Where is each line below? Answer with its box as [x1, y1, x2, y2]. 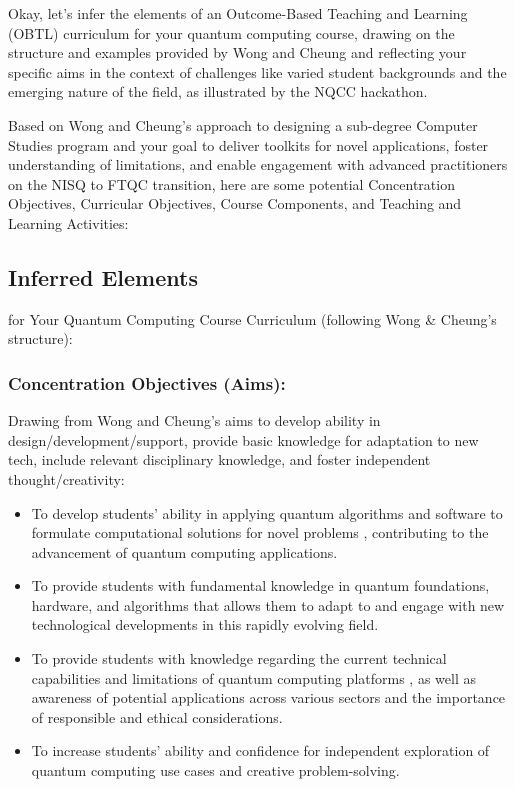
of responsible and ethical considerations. [31, 706, 283, 727]
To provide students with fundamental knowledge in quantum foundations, [31, 575, 490, 596]
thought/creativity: [8, 468, 125, 489]
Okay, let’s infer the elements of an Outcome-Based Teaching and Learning [8, 3, 468, 23]
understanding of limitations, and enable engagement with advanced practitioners [8, 154, 508, 175]
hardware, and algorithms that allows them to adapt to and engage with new [31, 594, 505, 615]
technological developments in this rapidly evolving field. [31, 614, 379, 635]
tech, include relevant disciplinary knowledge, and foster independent [8, 449, 431, 470]
